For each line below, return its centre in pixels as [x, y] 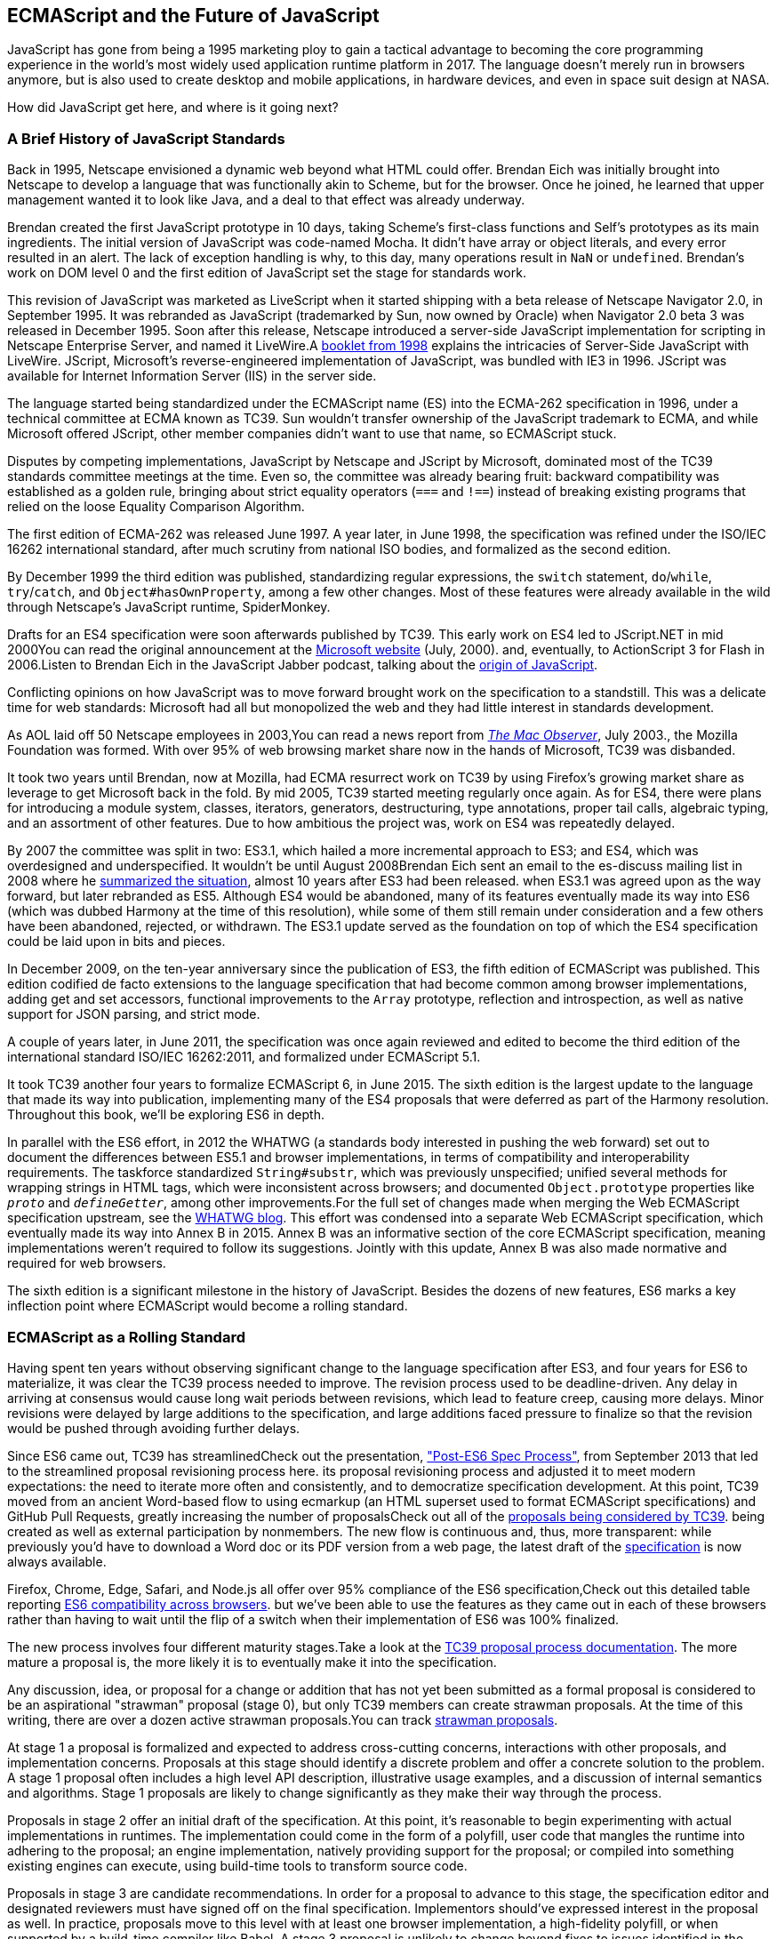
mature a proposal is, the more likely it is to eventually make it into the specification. [252, 1662]
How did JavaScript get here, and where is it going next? [173, 108]
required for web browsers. [87, 1263]
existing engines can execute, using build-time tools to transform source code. [237, 1865]
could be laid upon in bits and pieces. [116, 941]
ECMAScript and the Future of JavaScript [193, 16]
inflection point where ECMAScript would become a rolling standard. [208, 1306]
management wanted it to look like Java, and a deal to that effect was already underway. [266, 200]
